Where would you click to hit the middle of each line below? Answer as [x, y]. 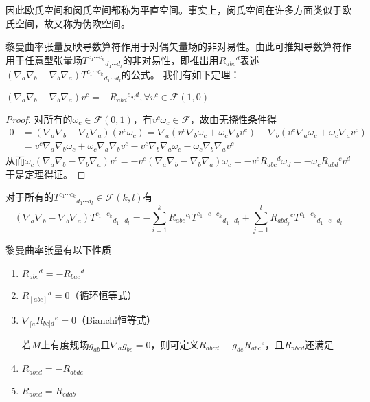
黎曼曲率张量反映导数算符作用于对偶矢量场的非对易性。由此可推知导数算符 [174, 46]
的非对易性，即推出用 [171, 59]
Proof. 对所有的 [39, 119]
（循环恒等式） [103, 295]
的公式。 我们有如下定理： [181, 74]
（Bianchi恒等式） [116, 319]
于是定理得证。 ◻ [46, 174]
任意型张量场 [53, 59]
